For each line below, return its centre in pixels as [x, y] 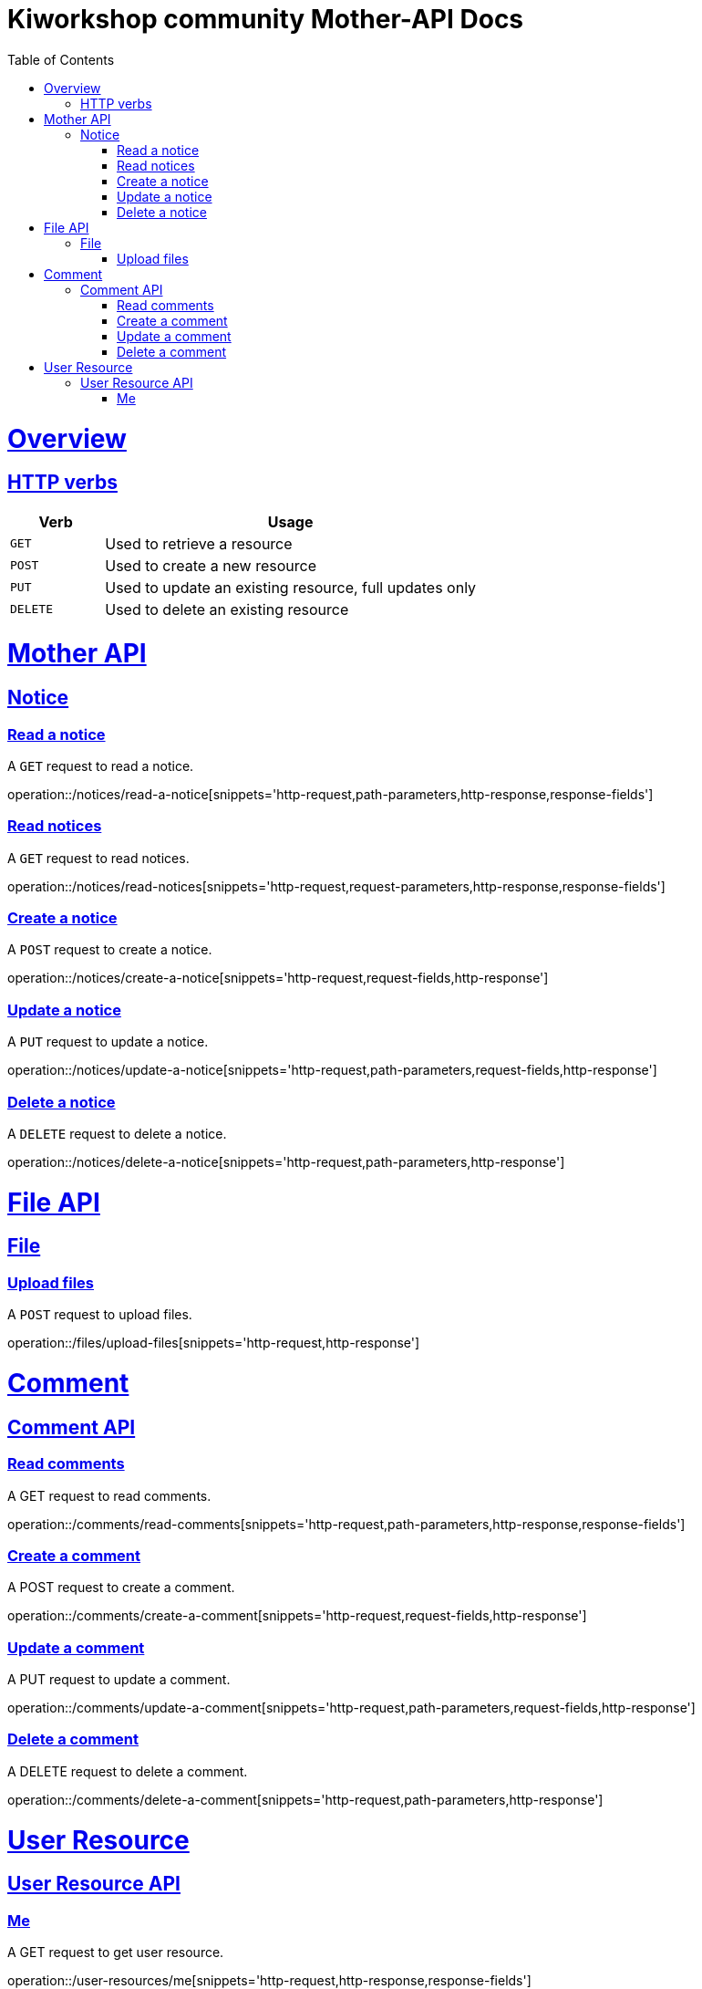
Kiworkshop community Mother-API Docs [266, 19]
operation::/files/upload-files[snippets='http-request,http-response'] [214, 1343]
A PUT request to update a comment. [119, 1680]
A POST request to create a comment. [121, 1588]
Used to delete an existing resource [227, 609]
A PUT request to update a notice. [108, 1042]
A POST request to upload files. [100, 1315]
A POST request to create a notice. [110, 950]
